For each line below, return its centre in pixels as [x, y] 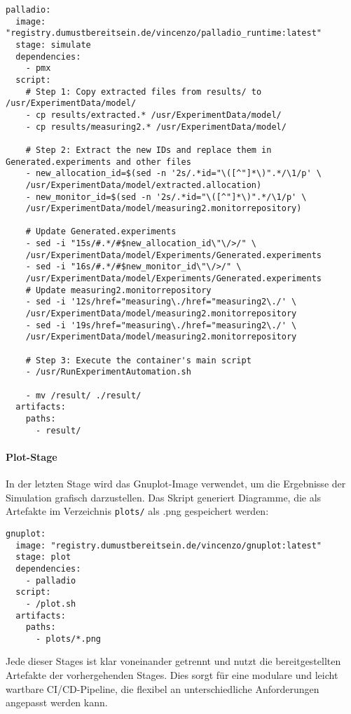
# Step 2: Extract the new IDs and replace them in [149, 150]
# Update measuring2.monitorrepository [118, 290]
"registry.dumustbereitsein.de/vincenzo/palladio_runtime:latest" [164, 33]
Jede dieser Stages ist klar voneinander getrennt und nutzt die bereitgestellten [173, 661]
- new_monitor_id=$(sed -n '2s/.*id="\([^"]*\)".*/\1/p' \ [166, 197]
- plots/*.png [68, 639]
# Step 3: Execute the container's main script [138, 360]
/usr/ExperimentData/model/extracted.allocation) [144, 185]
